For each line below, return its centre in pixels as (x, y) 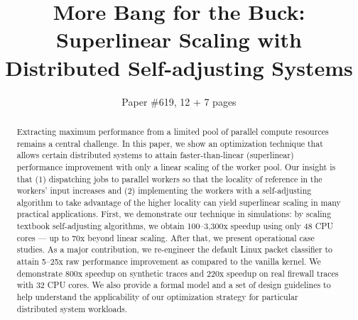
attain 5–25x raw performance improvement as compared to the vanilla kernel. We (169, 261)
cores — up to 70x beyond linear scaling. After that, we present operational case (166, 237)
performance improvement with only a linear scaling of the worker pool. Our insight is (176, 166)
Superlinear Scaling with (179, 39)
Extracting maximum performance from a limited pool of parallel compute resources (173, 131)
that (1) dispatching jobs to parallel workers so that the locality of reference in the (169, 178)
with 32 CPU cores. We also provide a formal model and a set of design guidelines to (174, 285)
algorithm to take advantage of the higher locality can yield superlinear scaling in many (179, 202)
